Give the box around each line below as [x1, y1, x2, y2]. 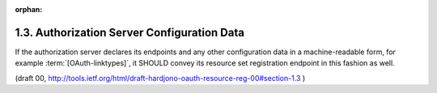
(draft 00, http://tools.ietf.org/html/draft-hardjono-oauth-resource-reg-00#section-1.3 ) [15, 73, 306, 82]
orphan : [15, 5, 43, 14]
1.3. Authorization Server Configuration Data [15, 25, 244, 40]
